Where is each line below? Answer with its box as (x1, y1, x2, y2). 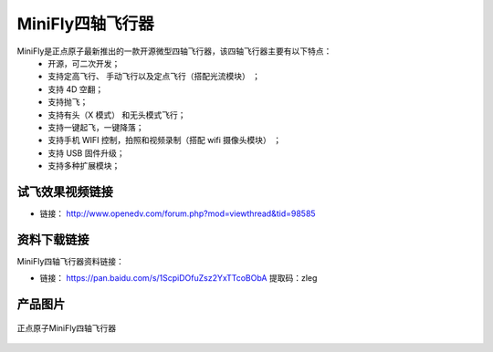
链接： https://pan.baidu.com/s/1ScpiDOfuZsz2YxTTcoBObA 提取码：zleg (39, 273, 318, 284)
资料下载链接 (16, 232, 89, 247)
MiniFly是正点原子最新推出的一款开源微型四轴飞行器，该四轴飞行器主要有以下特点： (16, 46, 332, 57)
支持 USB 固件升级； (47, 147, 125, 159)
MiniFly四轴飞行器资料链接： (16, 255, 125, 266)
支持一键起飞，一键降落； (47, 121, 144, 132)
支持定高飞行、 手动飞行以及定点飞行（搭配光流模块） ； (47, 71, 260, 82)
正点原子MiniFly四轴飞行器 (16, 322, 117, 333)
